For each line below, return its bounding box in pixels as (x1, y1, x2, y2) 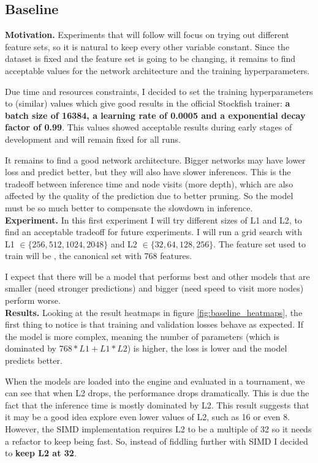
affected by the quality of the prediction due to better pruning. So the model (5, 189, 293, 202)
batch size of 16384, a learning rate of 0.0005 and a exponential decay (5, 108, 306, 121)
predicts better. (5, 354, 62, 367)
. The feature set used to (213, 237, 306, 250)
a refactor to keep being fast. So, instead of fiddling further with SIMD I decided (5, 434, 308, 447)
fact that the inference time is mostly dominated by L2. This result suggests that (5, 398, 309, 411)
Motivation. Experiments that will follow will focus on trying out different (5, 28, 290, 41)
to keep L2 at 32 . (5, 446, 77, 459)
